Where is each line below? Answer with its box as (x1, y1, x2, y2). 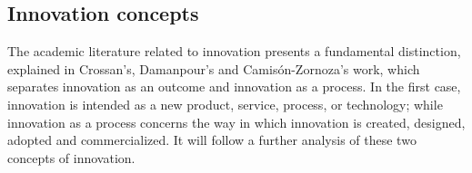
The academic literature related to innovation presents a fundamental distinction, (7, 42, 461, 61)
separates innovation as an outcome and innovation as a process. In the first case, (7, 77, 461, 96)
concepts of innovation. (7, 148, 136, 167)
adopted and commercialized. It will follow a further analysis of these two (7, 130, 417, 149)
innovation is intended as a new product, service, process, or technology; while (7, 94, 443, 113)
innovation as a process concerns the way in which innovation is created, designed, (7, 112, 466, 131)
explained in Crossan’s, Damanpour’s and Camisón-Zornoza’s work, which (7, 59, 420, 78)
